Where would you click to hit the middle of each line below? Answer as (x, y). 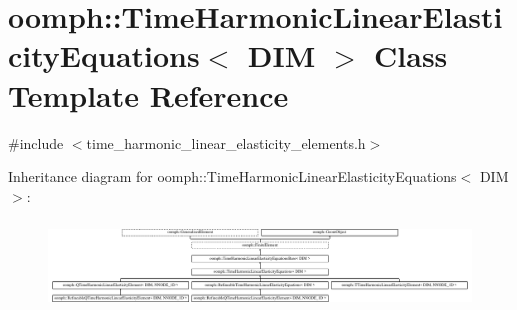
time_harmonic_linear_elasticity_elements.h (226, 142)
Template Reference (148, 94)
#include (36, 142)
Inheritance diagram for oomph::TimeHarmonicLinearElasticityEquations (232, 176)
